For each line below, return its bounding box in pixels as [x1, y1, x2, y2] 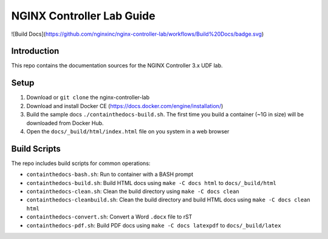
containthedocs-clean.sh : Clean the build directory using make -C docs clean [26, 188, 239, 195]
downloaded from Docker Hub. [26, 119, 104, 127]
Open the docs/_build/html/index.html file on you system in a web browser [26, 127, 230, 135]
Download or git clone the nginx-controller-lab [26, 94, 150, 101]
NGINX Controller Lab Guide [11, 9, 155, 22]
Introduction [11, 46, 60, 56]
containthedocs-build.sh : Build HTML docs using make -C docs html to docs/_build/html [26, 179, 276, 186]
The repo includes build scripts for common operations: [11, 160, 151, 167]
